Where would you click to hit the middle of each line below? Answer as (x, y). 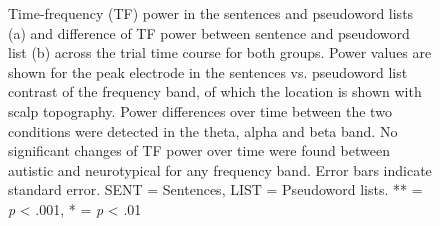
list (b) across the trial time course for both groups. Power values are (220, 52)
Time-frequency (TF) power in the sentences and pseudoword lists (211, 13)
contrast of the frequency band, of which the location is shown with (215, 91)
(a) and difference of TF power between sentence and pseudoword (209, 32)
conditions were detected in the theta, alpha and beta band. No (203, 130)
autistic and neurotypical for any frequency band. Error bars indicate (220, 169)
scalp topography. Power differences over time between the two (200, 110)
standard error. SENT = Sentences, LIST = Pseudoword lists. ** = (215, 189)
